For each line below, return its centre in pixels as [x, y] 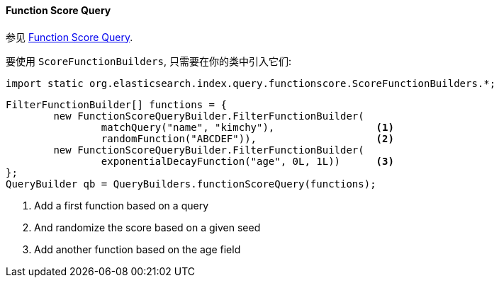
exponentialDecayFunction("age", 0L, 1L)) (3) [247, 161]
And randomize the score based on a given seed [147, 227]
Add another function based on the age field [138, 249]
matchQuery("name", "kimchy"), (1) [247, 127]
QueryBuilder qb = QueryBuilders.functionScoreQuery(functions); [191, 184]
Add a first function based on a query [121, 205]
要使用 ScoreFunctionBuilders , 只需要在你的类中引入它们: [148, 61]
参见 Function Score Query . [69, 37]
